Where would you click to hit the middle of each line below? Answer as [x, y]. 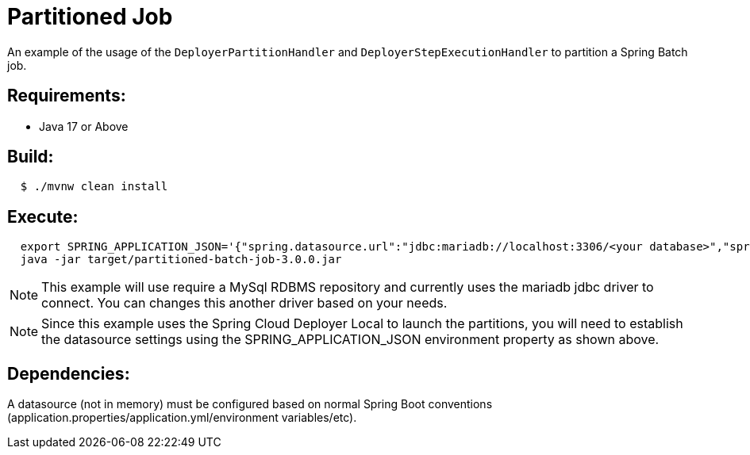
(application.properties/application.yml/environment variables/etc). [182, 418]
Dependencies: [69, 373]
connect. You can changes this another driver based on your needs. [244, 303]
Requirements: [67, 96]
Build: [31, 157]
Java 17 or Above [84, 126]
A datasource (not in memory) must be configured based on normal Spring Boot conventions [250, 404]
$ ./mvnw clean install [94, 187]
